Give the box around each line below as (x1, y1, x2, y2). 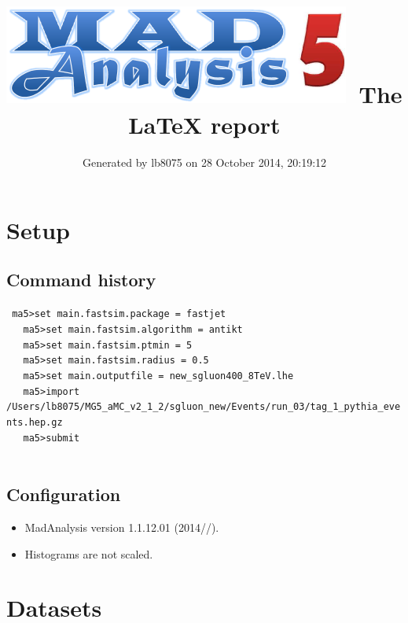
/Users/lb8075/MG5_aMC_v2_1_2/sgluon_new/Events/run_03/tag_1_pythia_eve (6, 401, 401, 413)
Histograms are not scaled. (24, 545, 153, 562)
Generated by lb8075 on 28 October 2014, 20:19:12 (82, 154, 327, 171)
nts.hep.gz (6, 416, 63, 428)
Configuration (6, 482, 121, 507)
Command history (6, 267, 156, 292)
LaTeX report (128, 109, 281, 141)
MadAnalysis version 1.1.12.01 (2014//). (24, 519, 219, 536)
